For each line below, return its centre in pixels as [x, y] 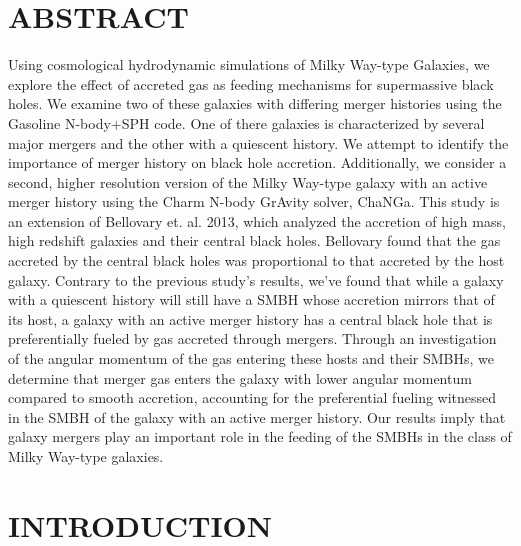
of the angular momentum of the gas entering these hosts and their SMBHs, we [251, 358]
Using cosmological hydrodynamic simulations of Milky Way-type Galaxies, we [249, 64]
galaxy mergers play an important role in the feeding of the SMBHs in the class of [260, 436]
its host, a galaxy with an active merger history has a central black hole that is [250, 318]
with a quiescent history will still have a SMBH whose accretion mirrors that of [251, 299]
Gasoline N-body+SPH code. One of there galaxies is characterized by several [246, 122]
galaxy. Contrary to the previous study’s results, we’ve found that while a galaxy [256, 279]
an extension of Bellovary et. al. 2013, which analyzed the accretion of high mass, [257, 220]
